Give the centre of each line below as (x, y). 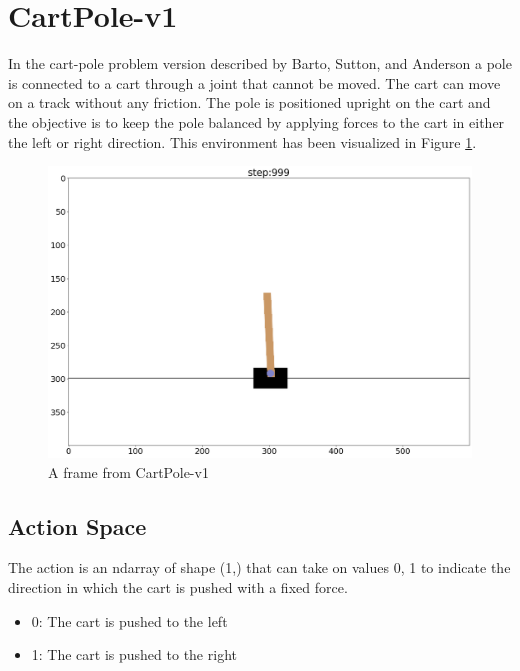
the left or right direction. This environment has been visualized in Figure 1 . (242, 141)
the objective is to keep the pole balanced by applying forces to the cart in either (256, 121)
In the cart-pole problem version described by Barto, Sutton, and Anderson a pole (260, 63)
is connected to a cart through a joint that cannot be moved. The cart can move (254, 82)
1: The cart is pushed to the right (134, 654)
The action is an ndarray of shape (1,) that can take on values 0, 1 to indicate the (259, 567)
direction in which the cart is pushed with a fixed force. (178, 586)
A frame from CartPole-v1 (128, 471)
